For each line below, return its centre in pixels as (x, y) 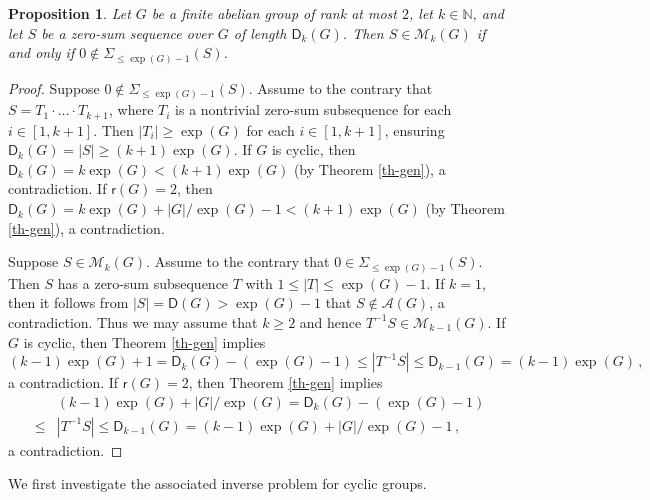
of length (260, 32)
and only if (41, 52)
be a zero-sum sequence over (127, 32)
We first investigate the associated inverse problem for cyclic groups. (217, 483)
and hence (330, 321)
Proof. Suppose (54, 87)
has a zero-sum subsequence (143, 282)
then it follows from (68, 302)
